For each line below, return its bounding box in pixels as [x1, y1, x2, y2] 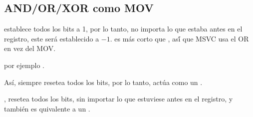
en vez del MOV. [4, 43, 56, 53]
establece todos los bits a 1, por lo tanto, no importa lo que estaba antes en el [4, 23, 243, 34]
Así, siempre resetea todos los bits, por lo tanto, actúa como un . [4, 76, 203, 87]
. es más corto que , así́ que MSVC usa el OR [110, 33, 249, 43]
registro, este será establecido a [4, 33, 99, 43]
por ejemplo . [4, 59, 44, 70]
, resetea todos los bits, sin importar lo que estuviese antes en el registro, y [4, 93, 233, 104]
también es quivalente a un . [4, 103, 90, 113]
